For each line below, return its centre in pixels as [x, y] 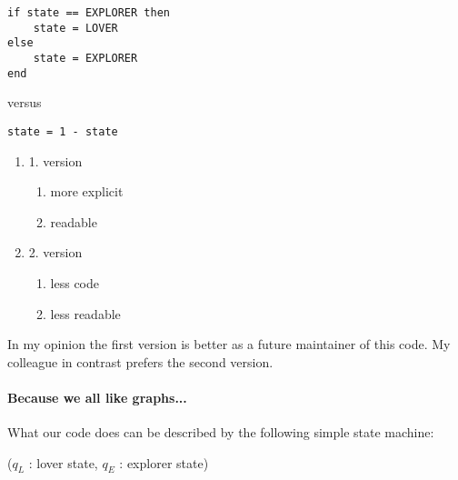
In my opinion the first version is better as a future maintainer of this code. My [229, 344]
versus [25, 102]
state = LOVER [75, 28]
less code [75, 282]
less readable [85, 313]
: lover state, [63, 462]
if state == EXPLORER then [89, 13]
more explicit [87, 191]
